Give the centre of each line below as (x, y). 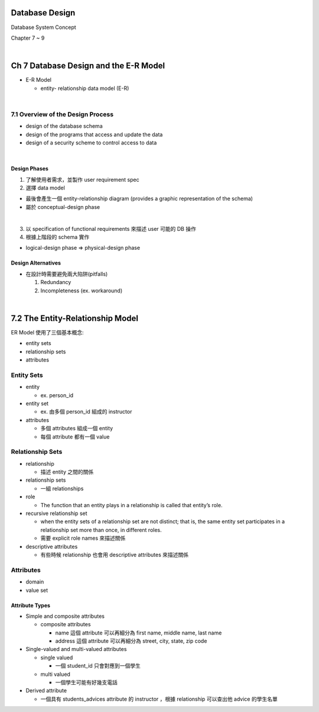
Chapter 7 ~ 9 (28, 38)
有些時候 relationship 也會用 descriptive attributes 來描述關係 (115, 555)
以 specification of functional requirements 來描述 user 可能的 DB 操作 (111, 228)
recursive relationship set (57, 513)
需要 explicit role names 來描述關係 (83, 538)
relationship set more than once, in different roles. (101, 530)
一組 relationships (62, 488)
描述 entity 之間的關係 (67, 472)
